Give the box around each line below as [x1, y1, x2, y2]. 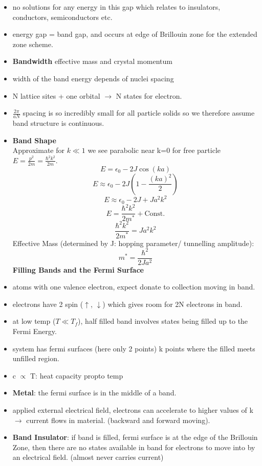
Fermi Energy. [12, 326, 57, 337]
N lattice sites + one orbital [12, 90, 100, 101]
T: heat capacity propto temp [30, 370, 123, 381]
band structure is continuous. [12, 117, 104, 128]
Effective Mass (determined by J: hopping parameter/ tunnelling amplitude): [12, 237, 254, 248]
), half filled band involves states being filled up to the [78, 316, 248, 326]
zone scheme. [12, 38, 53, 49]
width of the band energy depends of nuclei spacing [12, 73, 174, 83]
